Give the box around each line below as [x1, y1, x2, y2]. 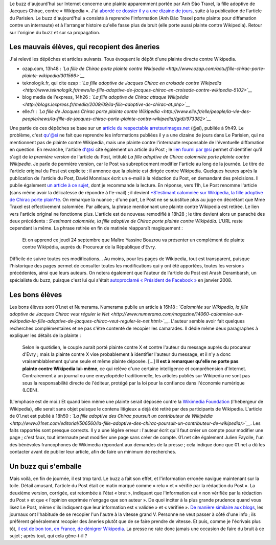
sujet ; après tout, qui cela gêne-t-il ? [9, 533, 87, 539]
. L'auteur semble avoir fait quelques [168, 318, 245, 324]
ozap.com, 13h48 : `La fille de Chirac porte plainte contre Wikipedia [22, 65, 165, 72]
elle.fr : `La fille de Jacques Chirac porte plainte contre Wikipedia [22, 108, 160, 115]
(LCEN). [22, 387, 39, 393]
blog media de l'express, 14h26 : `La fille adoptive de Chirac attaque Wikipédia [22, 94, 189, 100]
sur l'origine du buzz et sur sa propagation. [9, 29, 101, 35]
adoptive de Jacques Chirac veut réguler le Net [9, 311, 110, 317]
